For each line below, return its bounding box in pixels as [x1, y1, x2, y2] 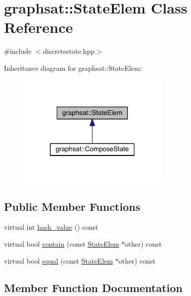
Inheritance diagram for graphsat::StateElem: [4, 62, 142, 73]
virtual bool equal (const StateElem [4, 255, 113, 266]
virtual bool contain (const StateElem [4, 238, 119, 249]
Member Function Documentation [4, 280, 183, 295]
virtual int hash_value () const [4, 222, 98, 232]
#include [4, 46, 32, 56]
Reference [4, 17, 73, 37]
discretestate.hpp [43, 46, 95, 56]
